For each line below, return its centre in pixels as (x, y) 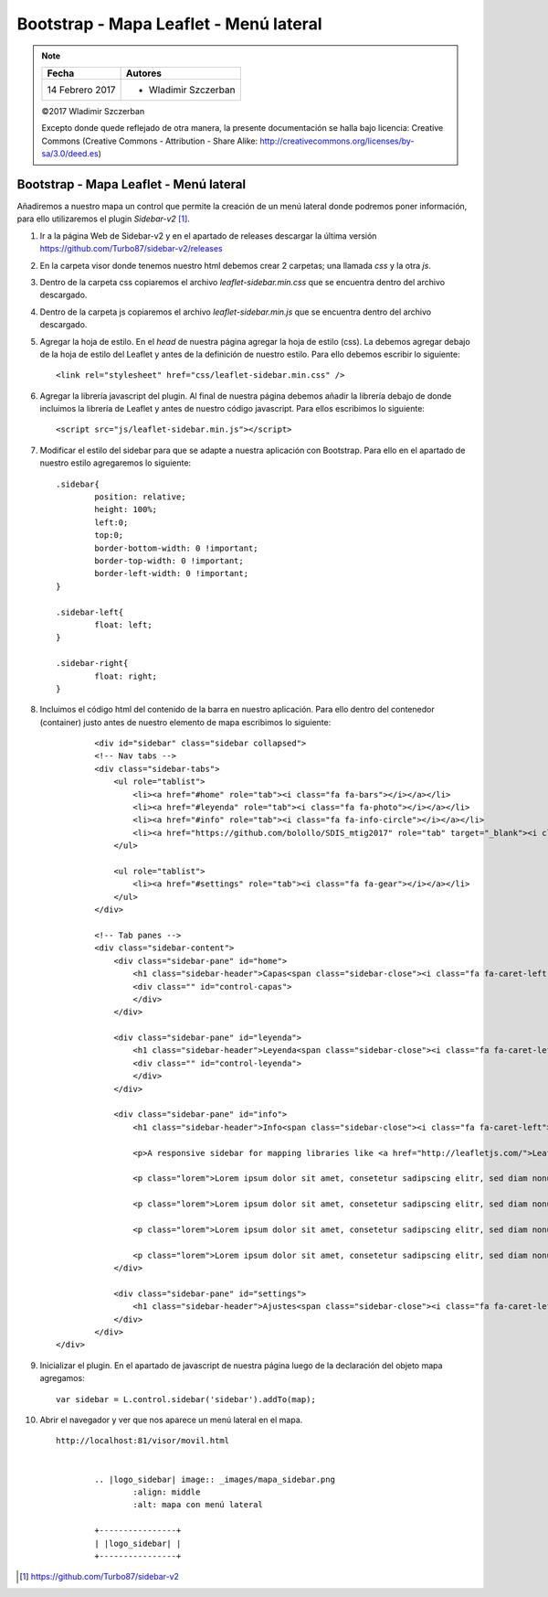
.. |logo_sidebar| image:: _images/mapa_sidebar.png (215, 1479)
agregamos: (63, 1378)
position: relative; (140, 497)
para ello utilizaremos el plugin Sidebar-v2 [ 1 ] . (104, 219)
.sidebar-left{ (90, 612)
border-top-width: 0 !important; (169, 561)
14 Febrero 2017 (81, 90)
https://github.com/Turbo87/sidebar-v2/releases (131, 249)
